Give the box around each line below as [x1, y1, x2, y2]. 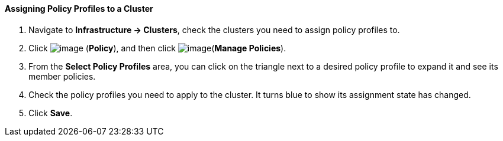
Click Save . [28, 107, 73, 118]
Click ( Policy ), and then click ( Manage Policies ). [28, 42, 286, 53]
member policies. [28, 71, 96, 81]
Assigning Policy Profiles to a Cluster [5, 4, 153, 14]
